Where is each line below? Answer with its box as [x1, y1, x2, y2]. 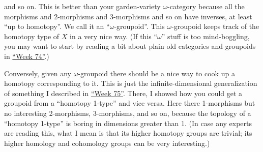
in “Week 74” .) [4, 50, 49, 61]
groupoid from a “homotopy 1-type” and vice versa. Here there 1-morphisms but [4, 98, 255, 108]
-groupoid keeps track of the [171, 21, 259, 32]
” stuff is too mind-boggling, [161, 31, 250, 41]
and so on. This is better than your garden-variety [4, 1, 161, 11]
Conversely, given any [4, 68, 71, 78]
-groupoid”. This [114, 21, 165, 32]
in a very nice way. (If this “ [70, 31, 158, 41]
